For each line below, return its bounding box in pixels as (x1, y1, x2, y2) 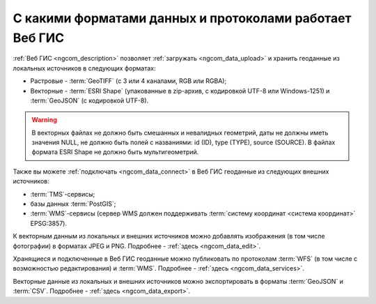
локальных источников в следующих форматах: (13, 63, 156, 73)
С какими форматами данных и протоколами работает (13, 10, 352, 26)
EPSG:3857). (30, 219, 68, 227)
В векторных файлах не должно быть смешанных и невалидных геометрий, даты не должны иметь (31, 128, 329, 137)
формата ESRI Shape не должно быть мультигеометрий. (31, 148, 199, 156)
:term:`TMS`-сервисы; (30, 190, 95, 198)
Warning (31, 116, 57, 124)
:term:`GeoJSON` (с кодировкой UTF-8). (30, 96, 149, 105)
